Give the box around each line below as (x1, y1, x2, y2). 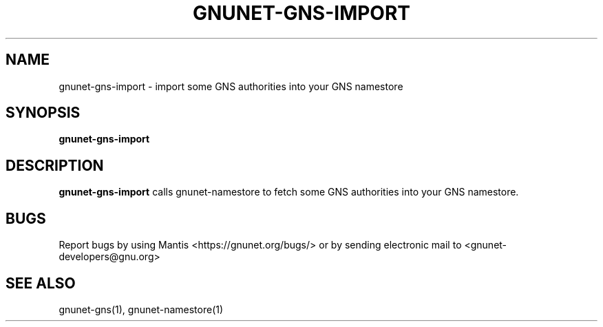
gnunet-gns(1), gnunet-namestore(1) (59, 303, 224, 315)
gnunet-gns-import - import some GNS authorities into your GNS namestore (59, 80, 403, 92)
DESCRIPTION (6, 156, 104, 174)
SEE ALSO (6, 274, 76, 292)
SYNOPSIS (6, 104, 81, 122)
